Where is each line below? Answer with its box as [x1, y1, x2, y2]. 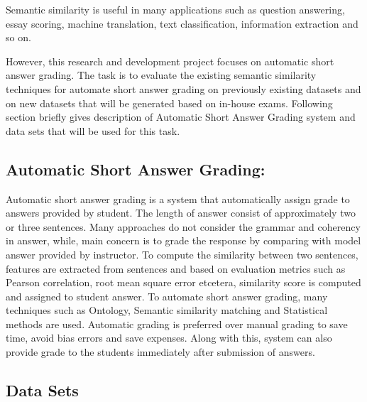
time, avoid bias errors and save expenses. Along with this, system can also [6, 330, 332, 345]
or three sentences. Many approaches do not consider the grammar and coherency [6, 219, 361, 234]
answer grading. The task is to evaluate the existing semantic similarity [6, 67, 317, 82]
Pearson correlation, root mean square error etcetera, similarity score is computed [6, 275, 361, 290]
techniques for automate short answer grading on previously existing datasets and [6, 81, 361, 96]
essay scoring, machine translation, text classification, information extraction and [6, 16, 358, 31]
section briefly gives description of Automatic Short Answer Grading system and [6, 109, 356, 124]
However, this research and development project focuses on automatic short [6, 53, 334, 68]
